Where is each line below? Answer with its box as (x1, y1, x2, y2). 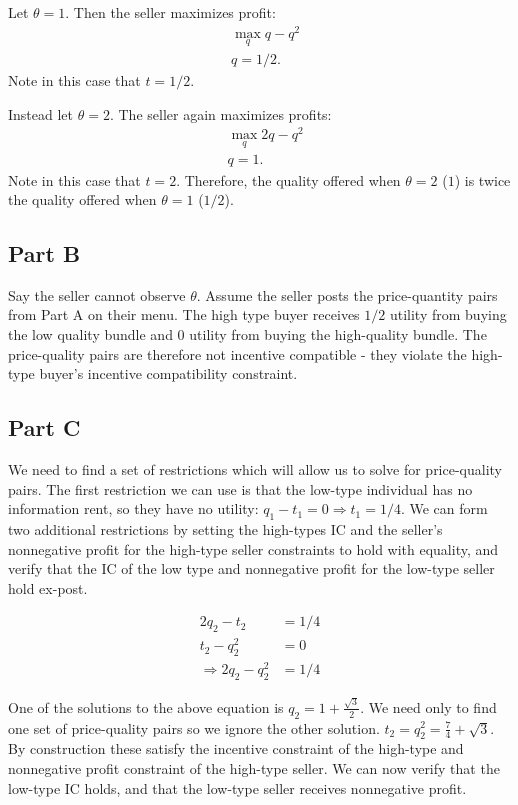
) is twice (454, 169, 511, 190)
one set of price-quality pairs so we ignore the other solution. (8, 717, 380, 738)
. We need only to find (360, 696, 497, 717)
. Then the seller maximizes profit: (65, 2, 276, 22)
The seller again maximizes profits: (118, 103, 332, 124)
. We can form (400, 498, 488, 519)
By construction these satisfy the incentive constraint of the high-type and (8, 738, 464, 759)
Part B (8, 238, 81, 269)
